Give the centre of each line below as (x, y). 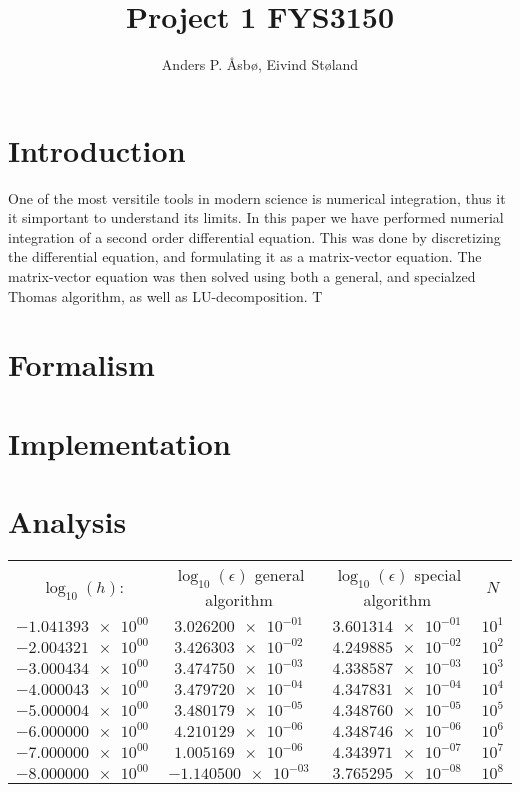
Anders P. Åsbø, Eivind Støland (260, 64)
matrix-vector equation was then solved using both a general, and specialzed (242, 276)
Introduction (97, 149)
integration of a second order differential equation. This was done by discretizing (254, 236)
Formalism (81, 364)
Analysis (67, 521)
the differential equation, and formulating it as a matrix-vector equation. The (245, 256)
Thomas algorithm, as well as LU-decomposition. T (165, 295)
